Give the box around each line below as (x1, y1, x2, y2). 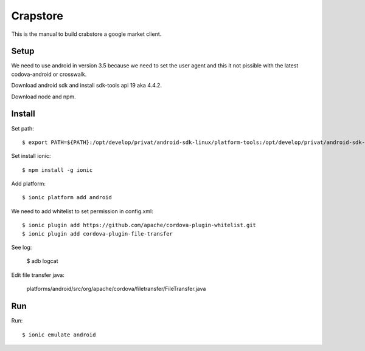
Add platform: (11, 180, 46, 188)
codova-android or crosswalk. (11, 70, 87, 78)
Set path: (11, 124, 35, 132)
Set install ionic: (11, 152, 51, 160)
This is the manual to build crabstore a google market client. (11, 30, 162, 38)
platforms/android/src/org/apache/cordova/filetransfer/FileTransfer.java (26, 285, 206, 293)
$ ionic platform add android (22, 194, 113, 201)
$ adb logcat (26, 257, 58, 265)
